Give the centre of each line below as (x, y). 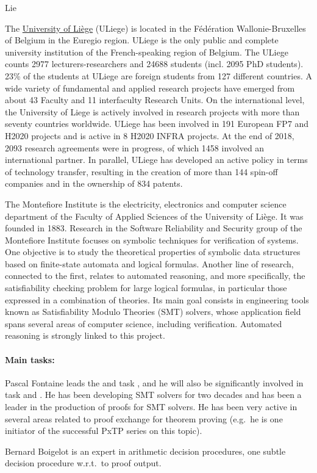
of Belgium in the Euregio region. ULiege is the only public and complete (142, 40)
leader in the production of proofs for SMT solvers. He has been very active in (151, 407)
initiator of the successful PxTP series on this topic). (104, 431)
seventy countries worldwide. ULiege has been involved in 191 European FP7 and (157, 124)
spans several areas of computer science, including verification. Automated (144, 323)
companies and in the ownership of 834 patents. (94, 183)
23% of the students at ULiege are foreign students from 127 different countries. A (158, 75)
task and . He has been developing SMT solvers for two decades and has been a (153, 395)
